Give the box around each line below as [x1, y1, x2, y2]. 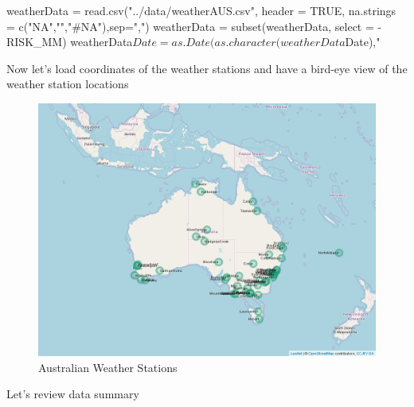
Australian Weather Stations [38, 359, 178, 375]
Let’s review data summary [6, 386, 139, 402]
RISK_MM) [6, 33, 67, 50]
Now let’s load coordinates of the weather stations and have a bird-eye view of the [6, 60, 408, 76]
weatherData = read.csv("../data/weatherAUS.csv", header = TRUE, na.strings [6, 2, 396, 18]
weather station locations [6, 76, 129, 92]
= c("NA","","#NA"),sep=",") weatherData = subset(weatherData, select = [6, 17, 374, 34]
